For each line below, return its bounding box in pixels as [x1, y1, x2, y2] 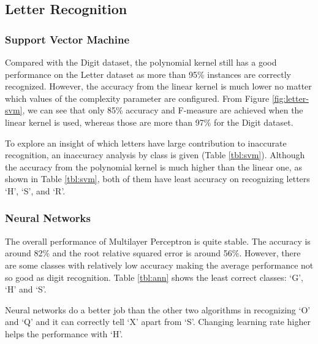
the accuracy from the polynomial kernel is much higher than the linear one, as [5, 160, 302, 173]
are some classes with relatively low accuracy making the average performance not [5, 258, 314, 271]
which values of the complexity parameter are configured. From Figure [5, 91, 270, 104]
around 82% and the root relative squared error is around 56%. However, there [5, 247, 301, 259]
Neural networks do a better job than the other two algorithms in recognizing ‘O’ [5, 303, 311, 316]
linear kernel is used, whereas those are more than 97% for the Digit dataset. [5, 115, 293, 128]
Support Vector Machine [5, 31, 130, 47]
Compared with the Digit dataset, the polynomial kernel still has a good [5, 56, 277, 68]
